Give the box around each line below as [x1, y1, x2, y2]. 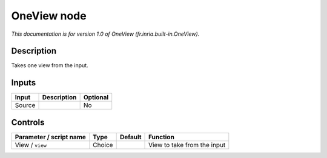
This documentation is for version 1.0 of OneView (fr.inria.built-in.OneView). [11, 30, 200, 38]
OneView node [11, 9, 87, 22]
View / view [15, 140, 47, 149]
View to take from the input [148, 140, 226, 149]
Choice [93, 140, 113, 149]
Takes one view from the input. [11, 62, 88, 69]
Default [119, 133, 142, 141]
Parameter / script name [15, 133, 86, 141]
